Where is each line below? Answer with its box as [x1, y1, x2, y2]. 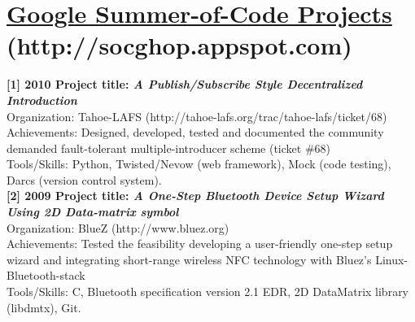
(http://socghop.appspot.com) [7, 28, 352, 62]
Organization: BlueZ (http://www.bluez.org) [7, 219, 229, 236]
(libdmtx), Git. [7, 298, 81, 315]
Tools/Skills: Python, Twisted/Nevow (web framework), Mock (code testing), [7, 155, 391, 172]
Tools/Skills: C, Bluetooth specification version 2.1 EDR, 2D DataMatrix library [7, 283, 409, 300]
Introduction [7, 91, 77, 108]
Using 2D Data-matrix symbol [7, 203, 179, 220]
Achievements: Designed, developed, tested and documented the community [7, 124, 384, 141]
